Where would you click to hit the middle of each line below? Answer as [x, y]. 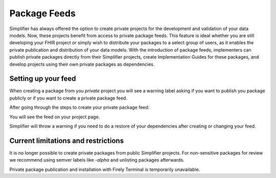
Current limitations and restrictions [67, 141]
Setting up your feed [43, 79]
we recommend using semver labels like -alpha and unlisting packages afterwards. [97, 160]
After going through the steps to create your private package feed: [79, 108]
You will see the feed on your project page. [55, 117]
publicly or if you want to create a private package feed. [68, 98]
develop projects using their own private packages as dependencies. [82, 64]
